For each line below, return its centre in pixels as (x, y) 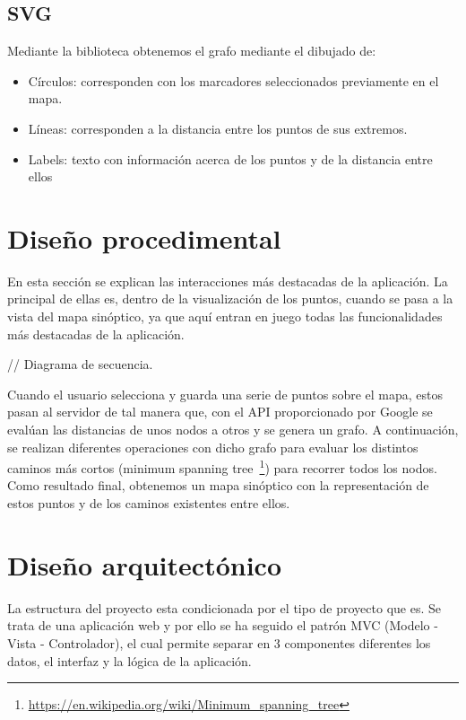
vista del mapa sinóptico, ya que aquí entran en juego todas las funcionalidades (225, 316)
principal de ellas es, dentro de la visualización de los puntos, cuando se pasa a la (230, 299)
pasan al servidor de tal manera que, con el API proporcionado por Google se (220, 412)
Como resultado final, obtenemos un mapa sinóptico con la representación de (218, 485)
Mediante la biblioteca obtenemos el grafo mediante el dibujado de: (192, 51)
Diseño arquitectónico (144, 564)
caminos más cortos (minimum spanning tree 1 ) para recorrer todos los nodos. (222, 466)
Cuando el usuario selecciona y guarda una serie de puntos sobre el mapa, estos (225, 394)
